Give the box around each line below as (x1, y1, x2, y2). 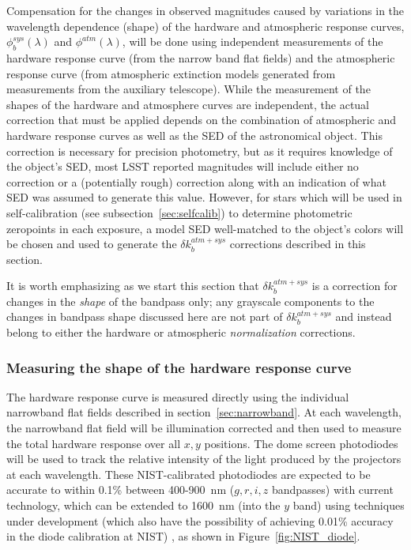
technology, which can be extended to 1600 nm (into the (6, 497, 281, 514)
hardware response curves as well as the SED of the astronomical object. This (6, 126, 383, 143)
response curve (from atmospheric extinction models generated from (6, 65, 336, 81)
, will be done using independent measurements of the (122, 33, 383, 50)
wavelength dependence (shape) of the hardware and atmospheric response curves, (6, 17, 405, 34)
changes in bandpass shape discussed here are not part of (6, 308, 283, 325)
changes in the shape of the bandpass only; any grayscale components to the (6, 292, 375, 309)
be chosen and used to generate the (6, 235, 177, 252)
